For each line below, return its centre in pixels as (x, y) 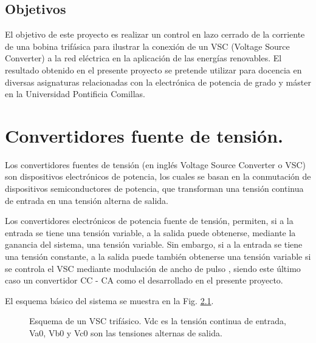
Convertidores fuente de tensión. (144, 135)
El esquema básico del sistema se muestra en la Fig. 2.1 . (109, 300)
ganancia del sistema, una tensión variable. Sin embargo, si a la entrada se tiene (154, 244)
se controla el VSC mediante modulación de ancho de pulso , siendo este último (153, 268)
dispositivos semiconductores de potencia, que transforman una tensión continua (154, 188)
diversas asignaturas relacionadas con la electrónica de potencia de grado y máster (158, 82)
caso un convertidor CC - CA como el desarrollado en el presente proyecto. (144, 280)
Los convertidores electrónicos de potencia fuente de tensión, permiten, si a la (149, 221)
